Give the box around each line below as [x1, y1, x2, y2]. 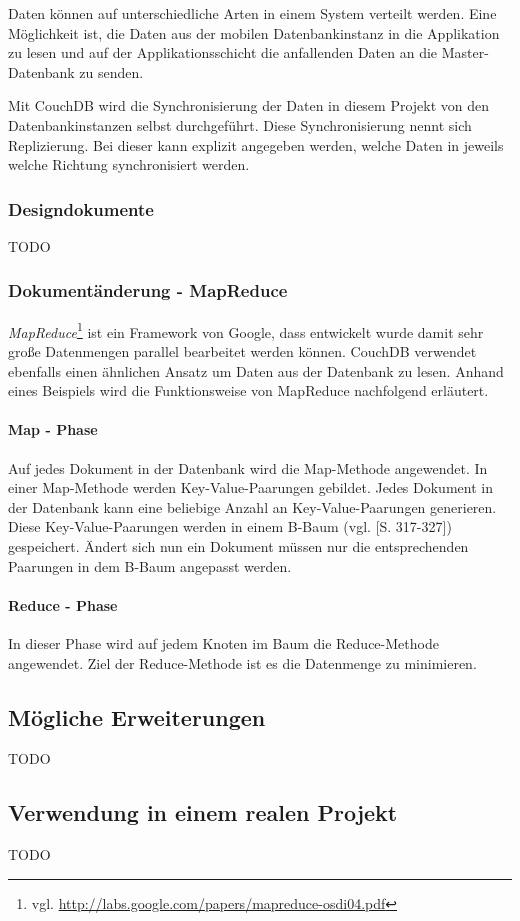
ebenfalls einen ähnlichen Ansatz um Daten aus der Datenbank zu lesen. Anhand [8, 360, 504, 381]
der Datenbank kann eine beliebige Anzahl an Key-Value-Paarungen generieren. [8, 496, 497, 517]
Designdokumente [8, 196, 154, 221]
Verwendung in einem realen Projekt [8, 797, 398, 828]
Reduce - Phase [8, 594, 118, 615]
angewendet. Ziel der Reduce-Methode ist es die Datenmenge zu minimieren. [8, 652, 477, 673]
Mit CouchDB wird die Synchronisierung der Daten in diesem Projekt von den [8, 95, 490, 116]
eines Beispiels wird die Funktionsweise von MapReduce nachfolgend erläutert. [8, 380, 489, 401]
